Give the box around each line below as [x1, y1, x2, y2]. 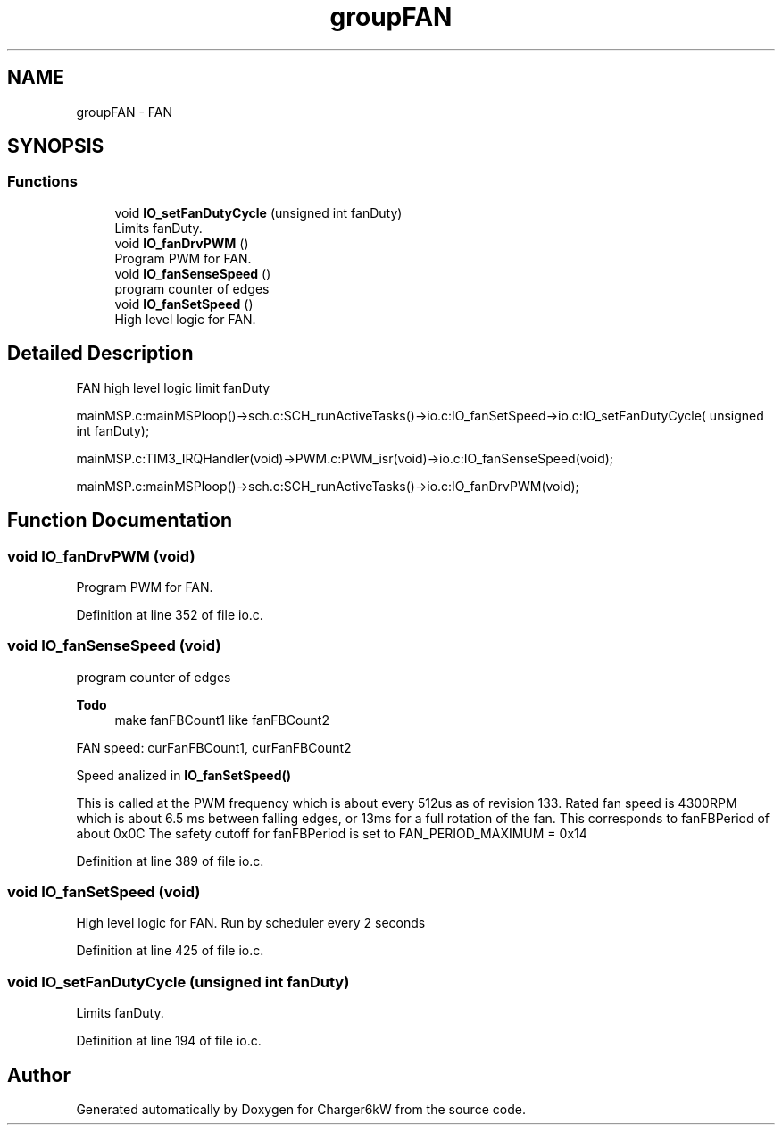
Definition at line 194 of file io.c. [76, 1033, 262, 1049]
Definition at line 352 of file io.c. [76, 606, 263, 622]
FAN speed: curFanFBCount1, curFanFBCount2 [76, 739, 352, 755]
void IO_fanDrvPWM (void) [7, 546, 195, 565]
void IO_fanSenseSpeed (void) [7, 637, 221, 655]
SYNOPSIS [7, 135, 104, 158]
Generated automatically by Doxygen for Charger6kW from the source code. [76, 1101, 526, 1117]
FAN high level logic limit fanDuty [76, 379, 270, 395]
